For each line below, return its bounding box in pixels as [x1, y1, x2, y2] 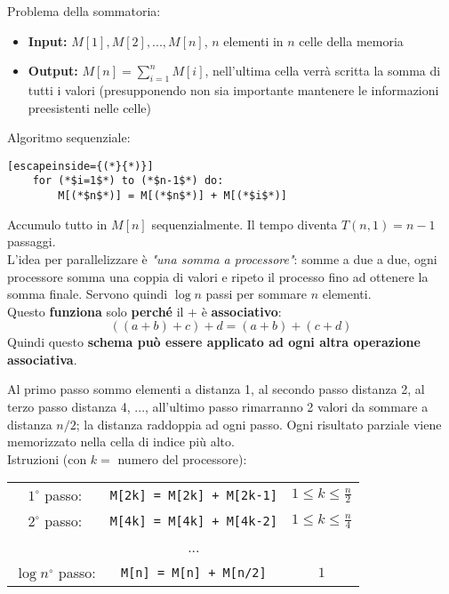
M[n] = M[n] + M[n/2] [121, 565, 267, 580]
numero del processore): [117, 449, 247, 468]
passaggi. [7, 232, 56, 251]
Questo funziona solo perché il [7, 301, 184, 320]
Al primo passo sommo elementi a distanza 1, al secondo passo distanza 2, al [7, 380, 425, 398]
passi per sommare [205, 285, 308, 303]
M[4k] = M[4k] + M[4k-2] [109, 513, 277, 528]
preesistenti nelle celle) [28, 98, 152, 116]
